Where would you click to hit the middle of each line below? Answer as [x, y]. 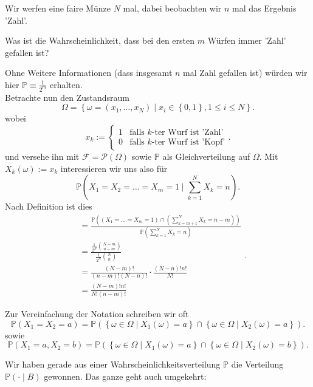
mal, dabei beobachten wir [172, 8]
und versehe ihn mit [42, 156]
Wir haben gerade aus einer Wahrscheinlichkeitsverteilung [113, 364]
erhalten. [66, 84]
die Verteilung [257, 364]
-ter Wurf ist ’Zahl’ [187, 133]
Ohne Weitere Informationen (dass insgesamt [89, 73]
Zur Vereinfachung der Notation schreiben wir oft [97, 314]
